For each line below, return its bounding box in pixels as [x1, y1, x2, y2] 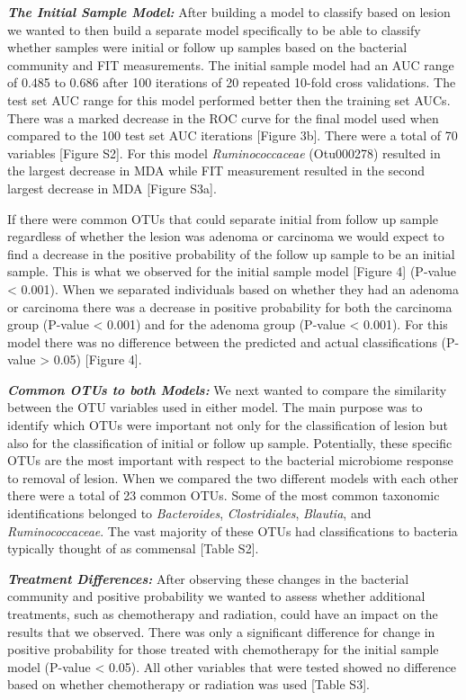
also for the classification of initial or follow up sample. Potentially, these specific [7, 433, 453, 452]
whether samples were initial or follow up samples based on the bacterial [7, 38, 408, 57]
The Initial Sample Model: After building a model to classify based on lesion [7, 3, 451, 21]
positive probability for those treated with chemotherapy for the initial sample [7, 640, 439, 659]
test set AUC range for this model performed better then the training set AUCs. [7, 90, 451, 109]
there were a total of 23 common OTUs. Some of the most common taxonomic [7, 486, 440, 505]
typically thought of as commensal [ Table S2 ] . [7, 539, 259, 558]
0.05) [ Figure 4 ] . [53, 350, 142, 369]
